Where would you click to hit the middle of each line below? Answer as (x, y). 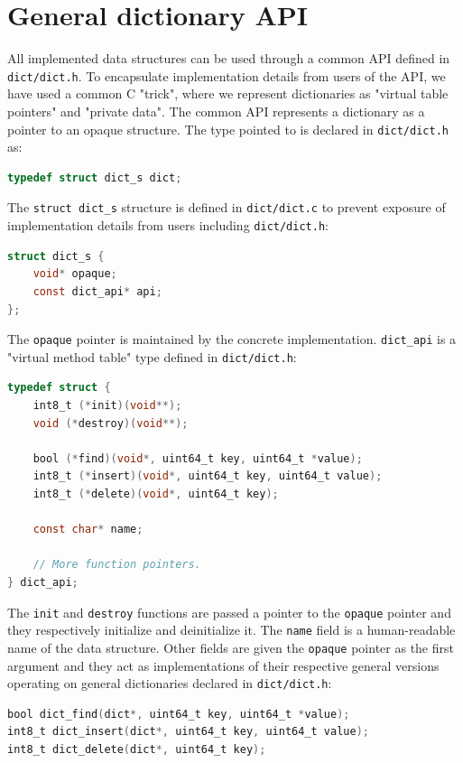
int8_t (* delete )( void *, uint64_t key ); (156, 493)
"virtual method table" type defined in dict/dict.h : (152, 356)
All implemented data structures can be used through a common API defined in (229, 58)
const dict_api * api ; (97, 291)
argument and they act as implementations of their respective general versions (223, 665)
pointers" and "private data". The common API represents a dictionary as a (216, 111)
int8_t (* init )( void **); (107, 405)
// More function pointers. (117, 565)
